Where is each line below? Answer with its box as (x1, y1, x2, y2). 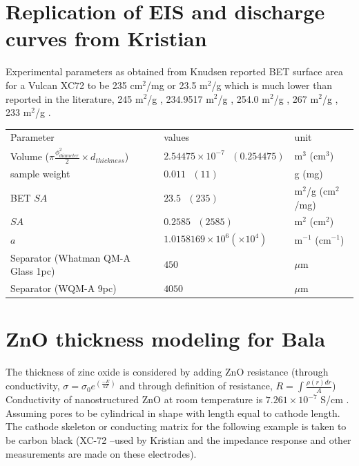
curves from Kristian (6, 24, 207, 52)
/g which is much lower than (211, 77, 333, 92)
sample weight (10, 166, 70, 181)
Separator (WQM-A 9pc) (10, 281, 117, 295)
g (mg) (294, 166, 323, 181)
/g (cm (306, 184, 336, 198)
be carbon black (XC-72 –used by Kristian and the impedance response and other (6, 432, 351, 447)
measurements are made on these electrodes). (6, 446, 197, 460)
